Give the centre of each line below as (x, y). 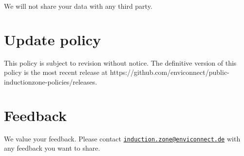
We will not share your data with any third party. (78, 6)
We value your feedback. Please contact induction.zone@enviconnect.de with (122, 138)
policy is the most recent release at (56, 72)
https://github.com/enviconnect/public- (169, 72)
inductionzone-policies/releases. (51, 81)
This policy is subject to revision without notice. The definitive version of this (120, 62)
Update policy (53, 39)
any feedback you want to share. (52, 148)
